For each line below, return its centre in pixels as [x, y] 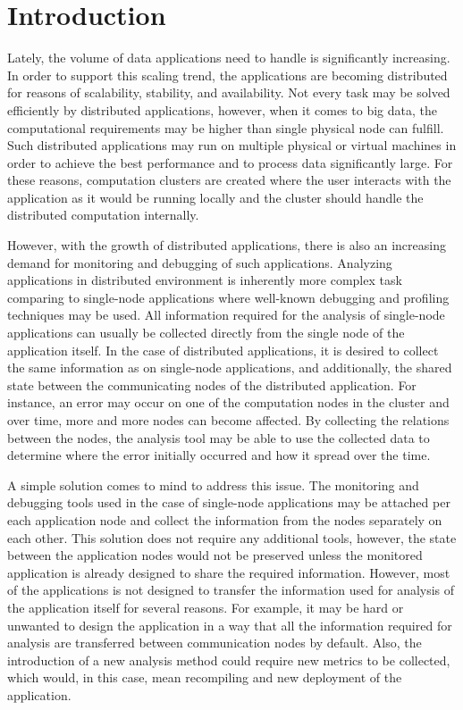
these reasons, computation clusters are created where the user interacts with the [229, 180]
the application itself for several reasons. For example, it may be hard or [206, 607]
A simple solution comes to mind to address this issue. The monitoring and [213, 484]
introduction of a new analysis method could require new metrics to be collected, [229, 660]
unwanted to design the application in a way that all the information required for [230, 625]
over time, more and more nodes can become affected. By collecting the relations [228, 420]
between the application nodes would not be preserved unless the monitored [215, 555]
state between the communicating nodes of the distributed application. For [212, 384]
